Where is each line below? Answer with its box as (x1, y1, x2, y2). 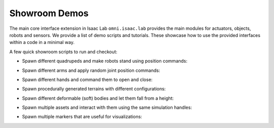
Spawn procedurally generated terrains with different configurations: (22, 86, 166, 92)
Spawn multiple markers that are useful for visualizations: (22, 114, 142, 120)
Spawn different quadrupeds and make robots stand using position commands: (22, 58, 188, 64)
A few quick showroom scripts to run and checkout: (9, 49, 118, 55)
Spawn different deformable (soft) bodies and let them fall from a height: (22, 95, 174, 101)
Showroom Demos (9, 8, 89, 19)
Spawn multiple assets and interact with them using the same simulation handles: (22, 104, 192, 111)
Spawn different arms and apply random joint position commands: (22, 67, 160, 73)
